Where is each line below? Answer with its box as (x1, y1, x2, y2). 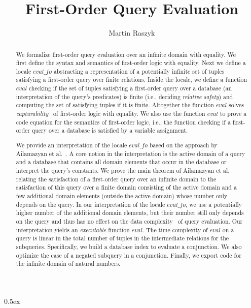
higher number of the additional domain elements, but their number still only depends (16, 208, 244, 217)
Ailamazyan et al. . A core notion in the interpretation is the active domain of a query (16, 149, 245, 158)
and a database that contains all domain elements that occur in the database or (16, 158, 227, 166)
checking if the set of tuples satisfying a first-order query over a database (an (28, 84, 232, 93)
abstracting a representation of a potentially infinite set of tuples (53, 67, 225, 75)
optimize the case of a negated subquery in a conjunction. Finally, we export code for (16, 251, 241, 259)
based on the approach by (149, 140, 218, 149)
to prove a (220, 109, 247, 118)
